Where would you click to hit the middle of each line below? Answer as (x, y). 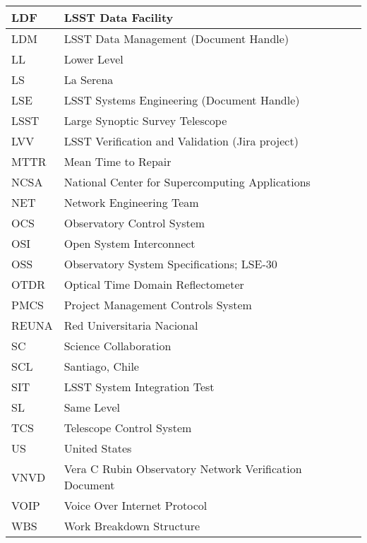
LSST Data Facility (119, 17)
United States (98, 448)
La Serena (89, 79)
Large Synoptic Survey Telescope (145, 120)
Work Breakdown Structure (132, 526)
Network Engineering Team (131, 202)
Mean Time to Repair (118, 161)
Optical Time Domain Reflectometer (154, 284)
